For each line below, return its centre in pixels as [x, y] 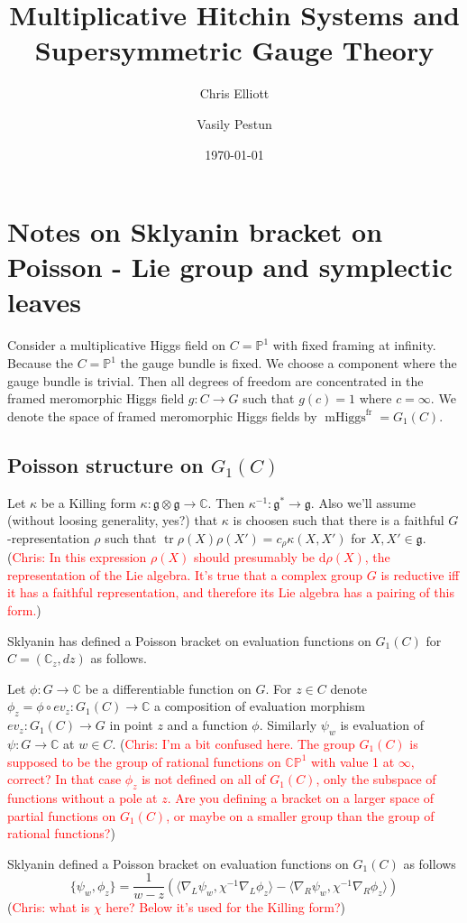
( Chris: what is [49, 907]
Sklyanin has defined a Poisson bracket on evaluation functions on [189, 640]
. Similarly [288, 725]
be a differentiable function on [168, 688]
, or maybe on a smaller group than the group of [300, 815]
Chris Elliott [234, 93]
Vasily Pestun [234, 123]
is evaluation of [382, 725]
